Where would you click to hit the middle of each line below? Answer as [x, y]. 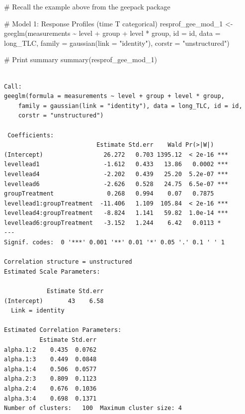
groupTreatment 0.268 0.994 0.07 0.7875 [109, 194]
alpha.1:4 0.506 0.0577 [50, 369]
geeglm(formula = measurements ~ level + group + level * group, [114, 96]
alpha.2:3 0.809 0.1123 [50, 379]
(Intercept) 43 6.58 [54, 301]
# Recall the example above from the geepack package [87, 6]
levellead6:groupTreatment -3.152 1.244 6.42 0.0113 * [113, 223]
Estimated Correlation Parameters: [63, 330]
